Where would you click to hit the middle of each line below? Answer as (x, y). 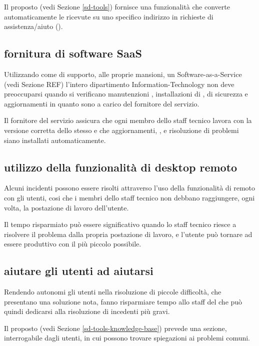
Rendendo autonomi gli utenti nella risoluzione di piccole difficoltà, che (113, 292)
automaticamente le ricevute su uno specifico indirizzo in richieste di (109, 16)
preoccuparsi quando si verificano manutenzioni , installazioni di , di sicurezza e (126, 94)
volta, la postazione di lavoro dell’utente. (66, 207)
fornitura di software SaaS (73, 53)
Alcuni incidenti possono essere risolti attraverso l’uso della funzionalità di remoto (130, 188)
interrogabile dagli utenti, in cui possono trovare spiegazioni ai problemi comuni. (127, 338)
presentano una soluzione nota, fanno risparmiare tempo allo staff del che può (123, 301)
